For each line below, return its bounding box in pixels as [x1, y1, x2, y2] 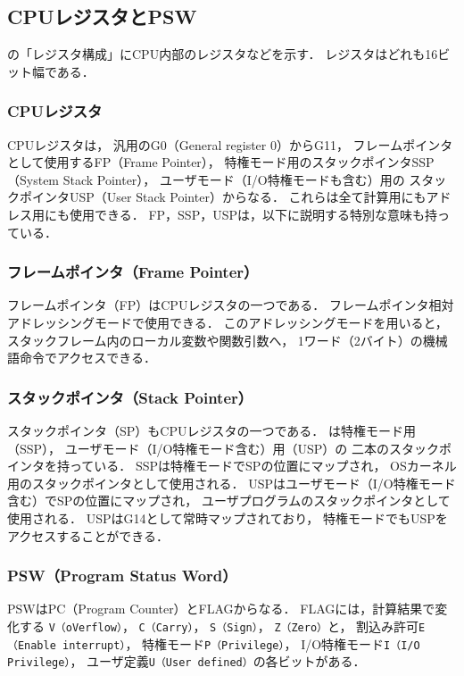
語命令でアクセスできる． [7, 348, 157, 367]
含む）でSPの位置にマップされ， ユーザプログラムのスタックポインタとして [7, 491, 451, 510]
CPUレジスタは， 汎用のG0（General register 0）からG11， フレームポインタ [7, 135, 453, 154]
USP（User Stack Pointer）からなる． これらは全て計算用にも [69, 188, 427, 206]
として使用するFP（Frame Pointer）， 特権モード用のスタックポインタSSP [7, 153, 435, 171]
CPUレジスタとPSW [7, 3, 197, 30]
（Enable [7, 638, 56, 652]
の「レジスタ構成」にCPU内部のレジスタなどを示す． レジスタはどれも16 [7, 45, 438, 63]
